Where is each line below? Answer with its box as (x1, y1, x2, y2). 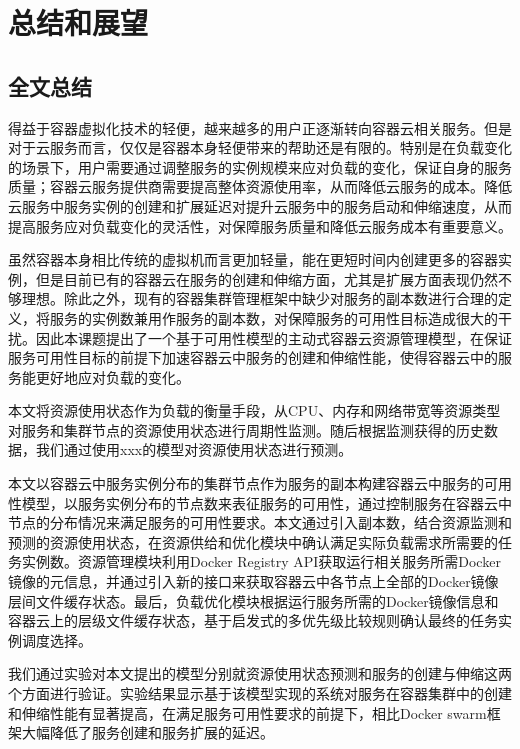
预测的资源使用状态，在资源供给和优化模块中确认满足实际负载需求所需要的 (8, 531, 498, 552)
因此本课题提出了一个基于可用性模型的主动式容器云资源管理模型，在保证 (35, 327, 512, 348)
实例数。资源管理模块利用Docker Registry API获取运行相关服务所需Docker (21, 551, 501, 572)
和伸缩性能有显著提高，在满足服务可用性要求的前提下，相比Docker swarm (8, 702, 487, 723)
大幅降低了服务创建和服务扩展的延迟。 (21, 722, 274, 743)
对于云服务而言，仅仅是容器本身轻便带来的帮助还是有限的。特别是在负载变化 (8, 137, 512, 158)
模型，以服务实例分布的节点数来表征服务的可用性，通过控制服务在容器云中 (21, 492, 512, 513)
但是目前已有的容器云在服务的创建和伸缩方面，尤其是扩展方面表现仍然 (35, 268, 498, 289)
